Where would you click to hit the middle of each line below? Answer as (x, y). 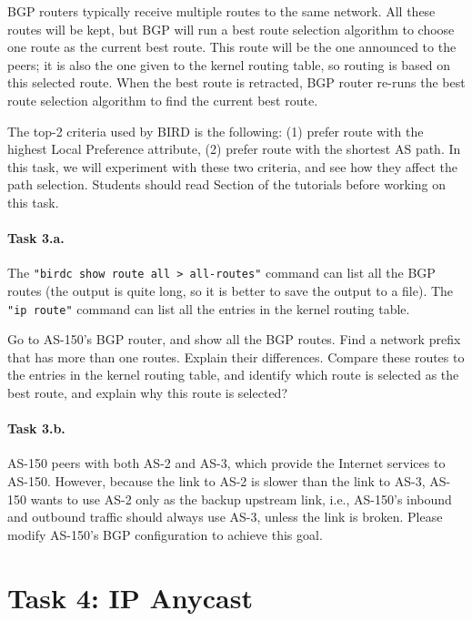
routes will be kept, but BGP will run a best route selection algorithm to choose (231, 29)
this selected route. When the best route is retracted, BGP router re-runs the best (236, 82)
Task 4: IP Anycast (131, 597)
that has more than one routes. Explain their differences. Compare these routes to (236, 356)
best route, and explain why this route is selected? (147, 393)
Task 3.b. (36, 428)
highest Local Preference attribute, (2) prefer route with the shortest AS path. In (234, 149)
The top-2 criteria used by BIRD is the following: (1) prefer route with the (216, 131)
